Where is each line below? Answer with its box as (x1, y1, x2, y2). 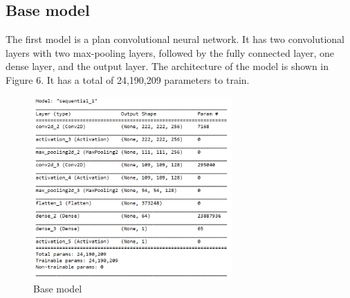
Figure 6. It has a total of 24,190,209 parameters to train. (6, 72, 250, 87)
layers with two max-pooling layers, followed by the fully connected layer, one (6, 45, 335, 60)
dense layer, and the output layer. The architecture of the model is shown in (6, 59, 329, 73)
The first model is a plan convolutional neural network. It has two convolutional (6, 32, 344, 46)
